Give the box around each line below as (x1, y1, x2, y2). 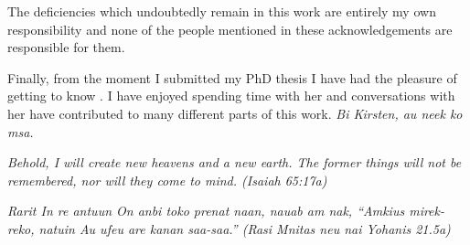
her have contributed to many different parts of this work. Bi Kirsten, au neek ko (7, 103, 463, 122)
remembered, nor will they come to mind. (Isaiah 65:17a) (7, 170, 327, 189)
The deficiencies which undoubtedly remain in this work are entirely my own (7, 2, 436, 20)
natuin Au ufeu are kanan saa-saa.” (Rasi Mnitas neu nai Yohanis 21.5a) (38, 218, 451, 238)
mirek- (409, 201, 445, 220)
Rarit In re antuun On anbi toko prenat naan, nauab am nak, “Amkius (7, 201, 405, 220)
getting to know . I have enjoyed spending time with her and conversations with (7, 86, 455, 105)
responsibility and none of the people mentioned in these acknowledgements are (7, 19, 453, 38)
